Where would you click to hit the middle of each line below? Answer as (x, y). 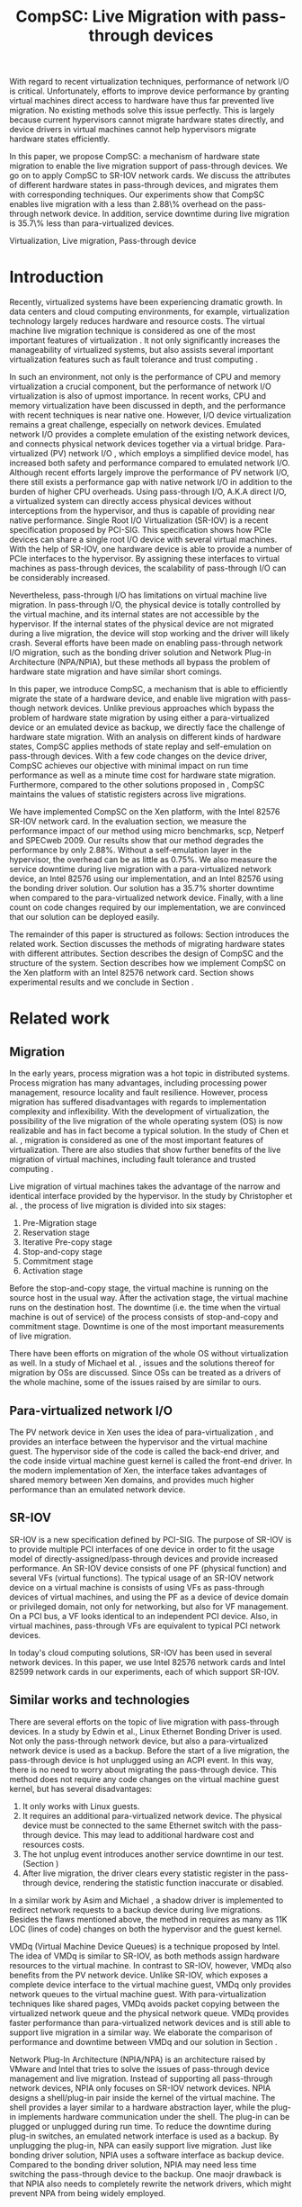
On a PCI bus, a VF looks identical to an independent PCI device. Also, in (144, 1616)
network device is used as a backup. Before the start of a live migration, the (150, 1750)
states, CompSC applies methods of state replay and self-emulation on (140, 747)
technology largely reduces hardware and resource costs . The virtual (137, 321)
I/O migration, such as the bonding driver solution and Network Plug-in (140, 653)
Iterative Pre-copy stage (67, 1242)
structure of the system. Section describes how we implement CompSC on (147, 963)
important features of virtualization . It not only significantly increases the (145, 340)
